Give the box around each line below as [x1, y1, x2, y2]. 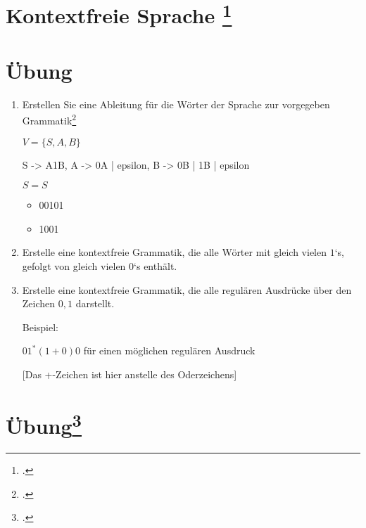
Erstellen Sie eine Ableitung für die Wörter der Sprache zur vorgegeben [22, 96, 330, 111]
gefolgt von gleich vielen [22, 259, 126, 273]
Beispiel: [22, 319, 59, 334]
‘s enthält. [134, 259, 177, 273]
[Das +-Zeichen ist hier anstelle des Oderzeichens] [22, 367, 237, 382]
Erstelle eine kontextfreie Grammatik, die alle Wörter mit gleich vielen [22, 245, 327, 259]
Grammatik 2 [22, 111, 77, 128]
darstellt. [75, 296, 115, 311]
